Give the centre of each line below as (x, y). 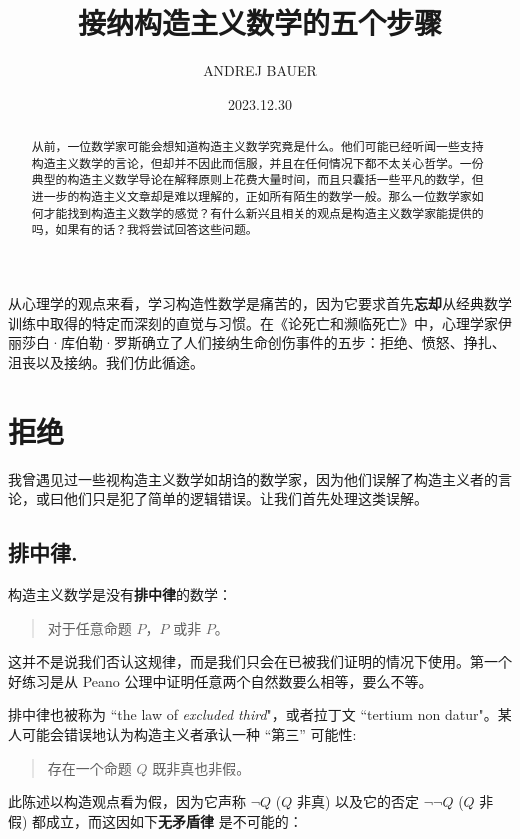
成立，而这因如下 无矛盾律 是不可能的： (174, 820)
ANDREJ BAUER (260, 70)
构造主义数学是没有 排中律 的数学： (120, 593)
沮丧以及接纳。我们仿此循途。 (106, 361)
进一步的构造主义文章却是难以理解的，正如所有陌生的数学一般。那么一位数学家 (251, 196)
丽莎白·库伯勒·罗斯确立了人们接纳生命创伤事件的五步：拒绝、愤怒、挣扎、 (257, 342)
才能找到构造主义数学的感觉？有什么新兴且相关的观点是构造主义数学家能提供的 (263, 212)
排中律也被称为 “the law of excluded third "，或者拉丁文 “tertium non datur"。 (253, 714)
